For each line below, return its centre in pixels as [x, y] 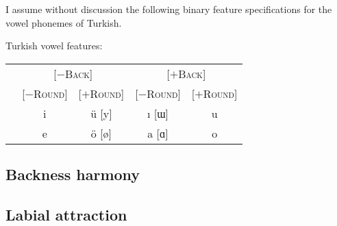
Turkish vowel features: [54, 46]
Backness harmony [73, 174]
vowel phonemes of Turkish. [64, 22]
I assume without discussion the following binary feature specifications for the [169, 9]
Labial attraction [66, 214]
